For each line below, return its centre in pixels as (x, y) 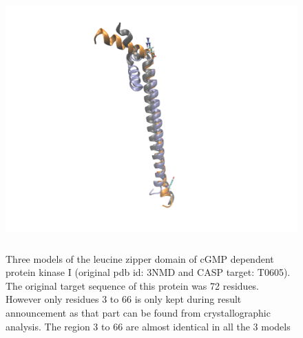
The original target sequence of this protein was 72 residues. (133, 285)
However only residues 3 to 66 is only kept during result (124, 299)
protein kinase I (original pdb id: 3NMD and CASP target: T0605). (148, 272)
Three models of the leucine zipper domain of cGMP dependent (140, 258)
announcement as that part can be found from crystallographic (138, 312)
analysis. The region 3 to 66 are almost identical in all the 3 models (148, 326)
